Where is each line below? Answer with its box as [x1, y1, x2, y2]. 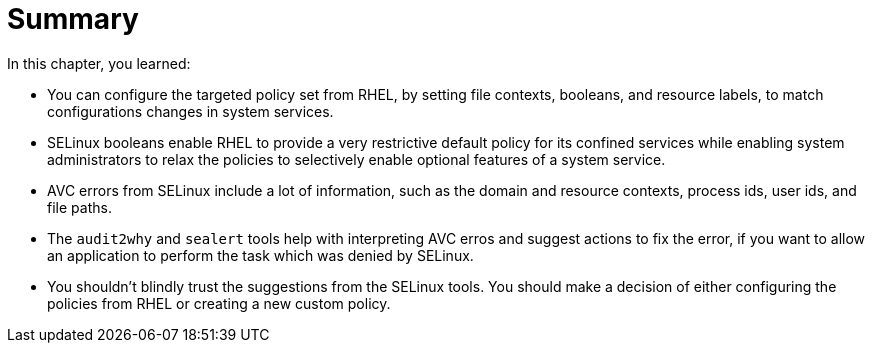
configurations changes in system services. [47, 102, 334, 120]
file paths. [47, 198, 112, 216]
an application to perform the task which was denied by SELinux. [47, 246, 474, 264]
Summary [7, 2, 139, 36]
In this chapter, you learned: [7, 54, 191, 72]
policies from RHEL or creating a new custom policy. [47, 294, 391, 312]
